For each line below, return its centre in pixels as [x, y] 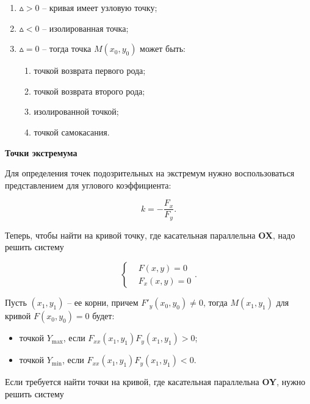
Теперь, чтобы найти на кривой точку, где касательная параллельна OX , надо [150, 235]
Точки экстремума [41, 152]
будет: [103, 316]
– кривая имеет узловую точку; [100, 7]
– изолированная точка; [85, 28]
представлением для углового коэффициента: [88, 185]
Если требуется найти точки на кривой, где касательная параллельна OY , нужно [155, 382]
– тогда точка [67, 49]
